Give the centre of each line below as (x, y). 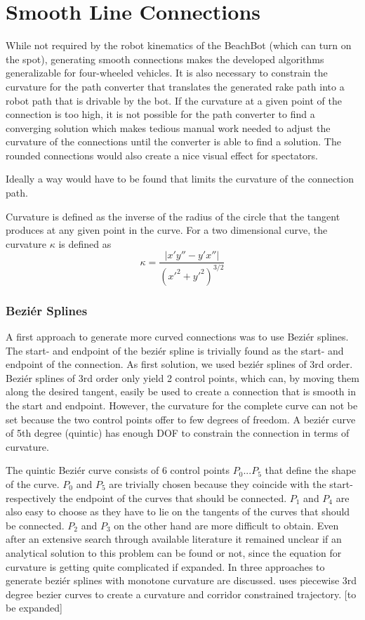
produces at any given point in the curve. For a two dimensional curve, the (167, 230)
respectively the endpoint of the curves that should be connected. (146, 497)
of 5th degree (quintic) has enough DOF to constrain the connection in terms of (178, 433)
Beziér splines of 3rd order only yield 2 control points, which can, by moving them (182, 377)
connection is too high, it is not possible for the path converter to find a (160, 114)
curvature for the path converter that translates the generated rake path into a (175, 86)
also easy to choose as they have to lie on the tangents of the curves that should (178, 512)
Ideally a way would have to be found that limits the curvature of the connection (180, 179)
